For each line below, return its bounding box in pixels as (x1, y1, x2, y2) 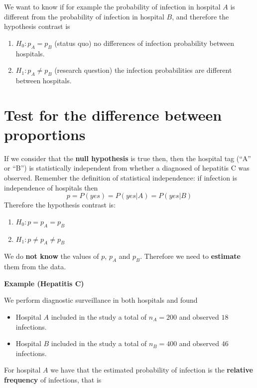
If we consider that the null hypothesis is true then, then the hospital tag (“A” (4, 153, 251, 163)
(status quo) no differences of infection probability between (54, 37, 234, 48)
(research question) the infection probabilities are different (54, 65, 232, 75)
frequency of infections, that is (4, 374, 102, 385)
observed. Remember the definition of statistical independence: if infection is (4, 173, 238, 183)
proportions (4, 124, 86, 144)
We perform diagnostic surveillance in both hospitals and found (4, 295, 198, 305)
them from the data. (4, 261, 66, 272)
